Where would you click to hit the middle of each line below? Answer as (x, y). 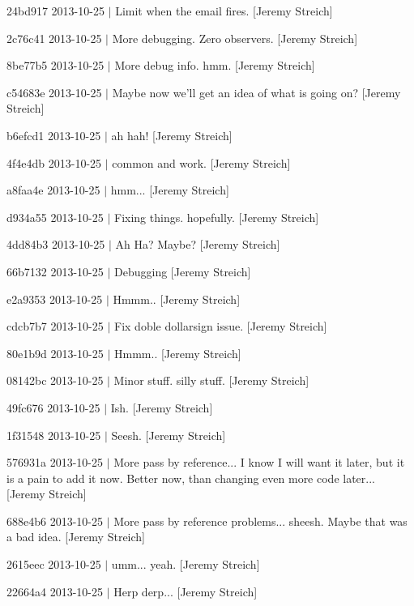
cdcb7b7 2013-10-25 (55, 326)
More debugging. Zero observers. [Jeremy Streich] (235, 38)
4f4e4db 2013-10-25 (54, 162)
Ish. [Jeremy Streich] (162, 407)
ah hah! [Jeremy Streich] (172, 135)
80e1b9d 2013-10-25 (55, 353)
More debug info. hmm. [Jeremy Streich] (215, 65)
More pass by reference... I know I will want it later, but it (259, 462)
